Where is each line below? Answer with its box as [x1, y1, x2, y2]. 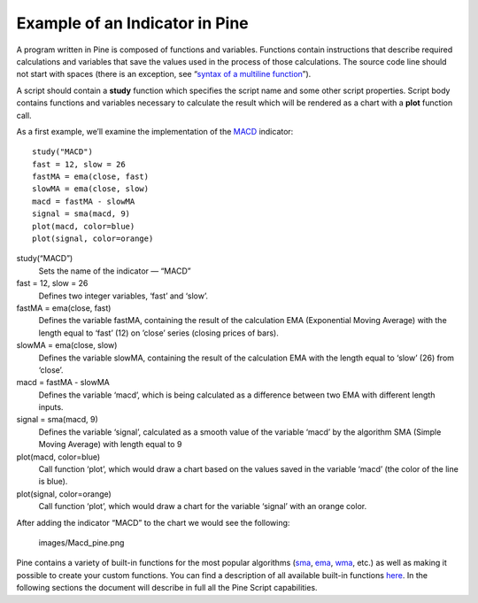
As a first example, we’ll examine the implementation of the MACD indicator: [16, 126, 294, 136]
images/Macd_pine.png [38, 537, 125, 548]
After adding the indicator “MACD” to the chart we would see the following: [16, 517, 290, 528]
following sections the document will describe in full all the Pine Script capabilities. [16, 583, 318, 593]
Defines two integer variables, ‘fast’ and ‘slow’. [38, 290, 208, 301]
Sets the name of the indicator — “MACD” [38, 266, 191, 276]
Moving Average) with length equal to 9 [38, 439, 182, 450]
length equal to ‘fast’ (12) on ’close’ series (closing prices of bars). [38, 328, 279, 338]
